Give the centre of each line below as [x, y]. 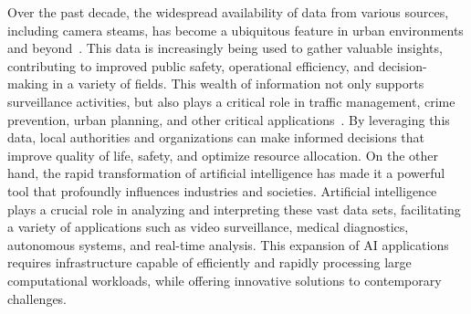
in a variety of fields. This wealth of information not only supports [238, 84]
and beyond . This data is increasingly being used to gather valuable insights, [225, 48]
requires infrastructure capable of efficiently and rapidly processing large [209, 262]
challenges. [37, 298]
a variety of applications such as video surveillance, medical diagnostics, [208, 227]
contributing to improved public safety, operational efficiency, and [191, 65]
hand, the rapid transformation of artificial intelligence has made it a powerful [226, 173]
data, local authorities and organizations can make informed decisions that [216, 137]
